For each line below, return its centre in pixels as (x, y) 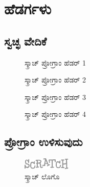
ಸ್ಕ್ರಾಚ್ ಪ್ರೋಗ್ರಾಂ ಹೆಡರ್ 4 (55, 114)
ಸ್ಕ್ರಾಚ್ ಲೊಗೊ (42, 176)
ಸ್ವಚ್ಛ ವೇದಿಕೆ (26, 41)
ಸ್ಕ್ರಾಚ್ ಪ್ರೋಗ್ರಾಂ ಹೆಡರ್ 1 (55, 62)
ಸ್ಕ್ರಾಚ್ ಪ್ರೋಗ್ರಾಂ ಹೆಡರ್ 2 (55, 80)
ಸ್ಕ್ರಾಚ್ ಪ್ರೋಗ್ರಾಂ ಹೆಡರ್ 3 (55, 97)
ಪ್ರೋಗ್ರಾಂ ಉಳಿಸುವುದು (43, 142)
